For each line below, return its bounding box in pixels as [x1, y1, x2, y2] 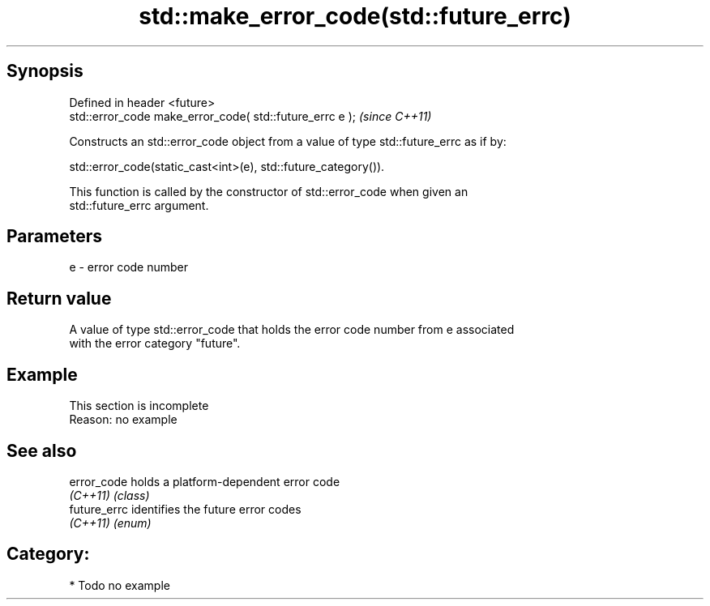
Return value [6, 288, 112, 309]
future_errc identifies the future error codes [69, 501, 302, 516]
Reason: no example [69, 412, 177, 427]
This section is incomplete [69, 399, 209, 413]
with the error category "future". [69, 336, 241, 351]
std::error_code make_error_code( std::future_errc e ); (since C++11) [69, 109, 432, 123]
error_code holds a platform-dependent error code [69, 474, 340, 489]
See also [6, 440, 77, 461]
